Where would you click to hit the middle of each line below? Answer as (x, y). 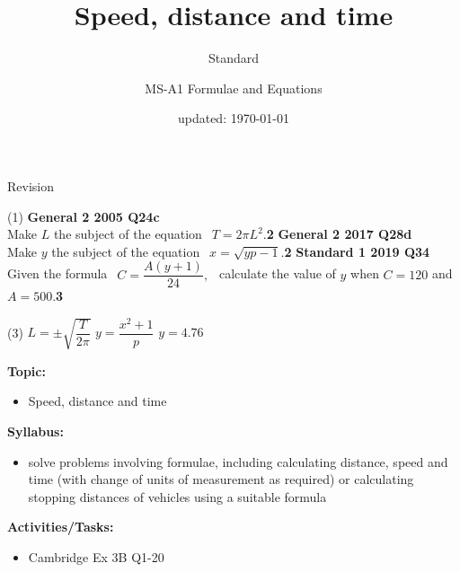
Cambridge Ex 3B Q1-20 (96, 556)
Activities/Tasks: (61, 527)
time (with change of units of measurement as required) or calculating (221, 479)
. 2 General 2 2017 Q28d (337, 234)
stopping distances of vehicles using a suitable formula (177, 496)
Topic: (27, 370)
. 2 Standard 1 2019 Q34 (355, 251)
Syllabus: (35, 431)
